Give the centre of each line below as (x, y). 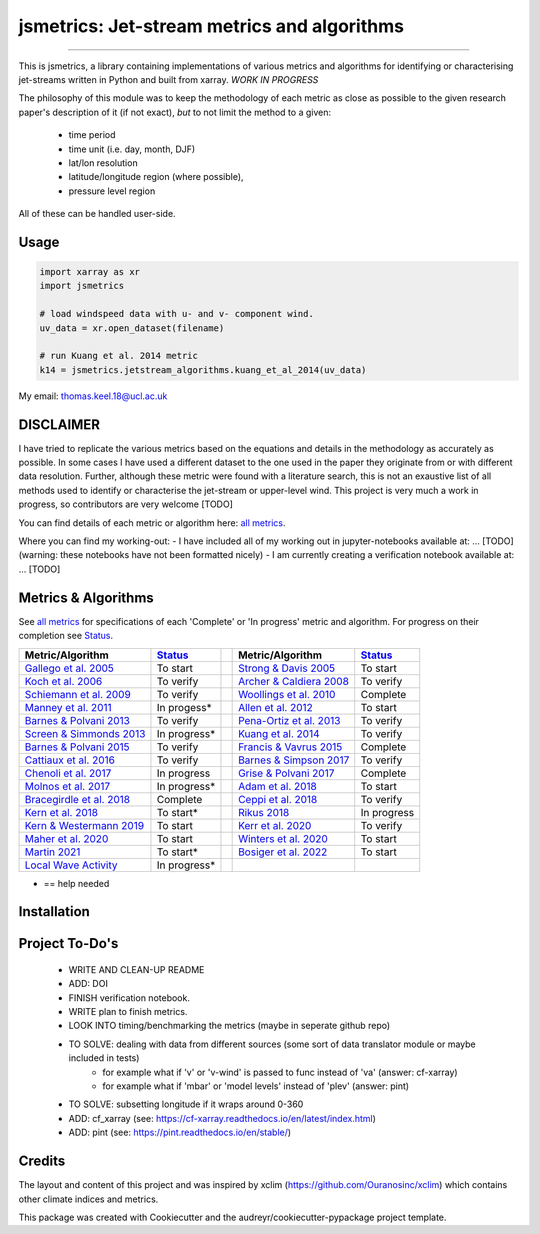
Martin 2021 (52, 852)
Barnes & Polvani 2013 (77, 720)
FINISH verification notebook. (129, 997)
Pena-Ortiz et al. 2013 (289, 720)
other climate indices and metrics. (88, 1199)
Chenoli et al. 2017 (68, 773)
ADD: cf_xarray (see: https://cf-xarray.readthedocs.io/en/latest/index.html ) (222, 1118)
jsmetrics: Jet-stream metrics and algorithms (211, 26)
